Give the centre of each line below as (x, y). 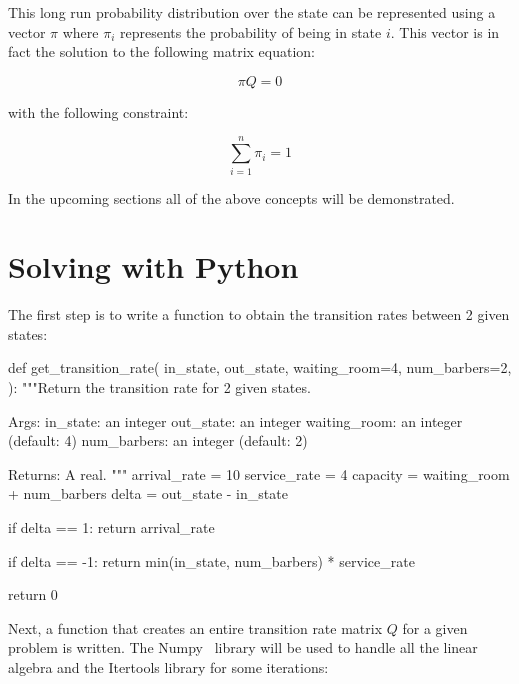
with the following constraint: (98, 111)
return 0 (33, 594)
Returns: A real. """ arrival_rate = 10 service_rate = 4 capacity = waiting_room (259, 473)
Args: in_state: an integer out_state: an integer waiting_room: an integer (235, 420)
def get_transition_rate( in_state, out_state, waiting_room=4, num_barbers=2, (260, 367)
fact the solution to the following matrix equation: (161, 51)
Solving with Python (153, 266)
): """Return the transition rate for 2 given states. (159, 387)
